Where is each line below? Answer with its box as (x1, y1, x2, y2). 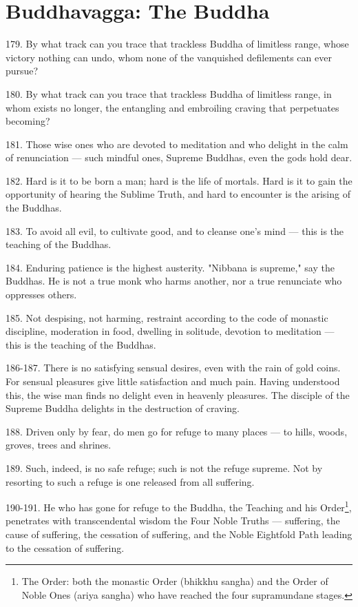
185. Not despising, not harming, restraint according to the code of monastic (6, 310, 328, 325)
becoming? (6, 114, 50, 128)
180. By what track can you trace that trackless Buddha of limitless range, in (6, 86, 332, 101)
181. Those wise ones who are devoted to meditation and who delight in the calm (6, 136, 348, 151)
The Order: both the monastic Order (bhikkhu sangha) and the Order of (21, 574, 328, 588)
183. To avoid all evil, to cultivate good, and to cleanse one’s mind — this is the (6, 223, 344, 238)
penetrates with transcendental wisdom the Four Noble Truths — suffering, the (6, 513, 340, 528)
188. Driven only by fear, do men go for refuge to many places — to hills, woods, (6, 424, 348, 438)
